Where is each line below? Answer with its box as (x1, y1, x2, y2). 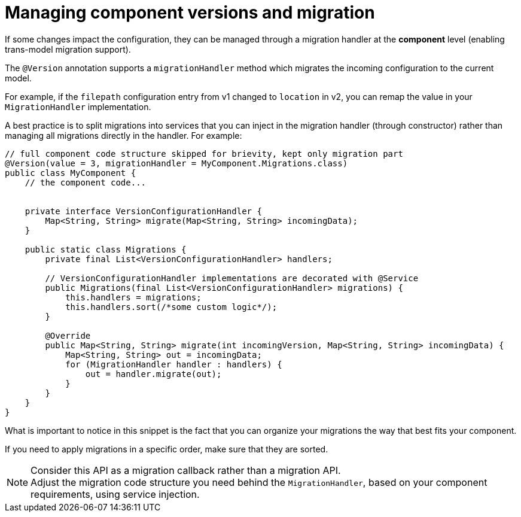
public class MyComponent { (5, 168, 136, 178)
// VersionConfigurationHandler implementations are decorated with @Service (45, 273, 419, 283)
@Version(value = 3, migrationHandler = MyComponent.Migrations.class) (5, 158, 348, 168)
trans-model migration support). (5, 44, 131, 54)
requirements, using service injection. (31, 488, 200, 500)
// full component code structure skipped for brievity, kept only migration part (5, 148, 403, 159)
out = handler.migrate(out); (85, 369, 222, 379)
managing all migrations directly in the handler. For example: (5, 130, 242, 141)
